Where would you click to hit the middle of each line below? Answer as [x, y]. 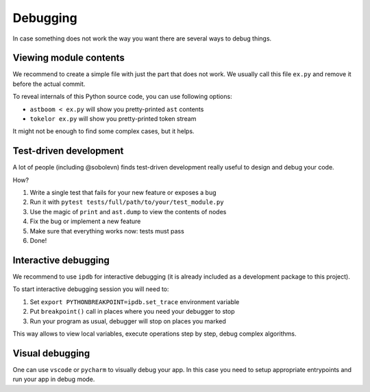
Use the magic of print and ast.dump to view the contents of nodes [128, 211]
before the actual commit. [49, 84]
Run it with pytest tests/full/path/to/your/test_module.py [127, 202]
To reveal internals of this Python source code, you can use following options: [122, 97]
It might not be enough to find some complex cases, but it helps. [103, 131]
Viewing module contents [69, 58]
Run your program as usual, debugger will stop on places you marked [128, 321]
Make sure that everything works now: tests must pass [107, 231]
